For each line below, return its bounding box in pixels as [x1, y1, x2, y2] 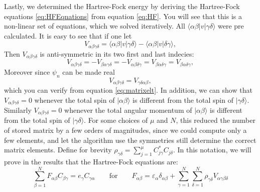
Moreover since [4, 66, 50, 77]
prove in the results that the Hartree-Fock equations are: [4, 156, 178, 167]
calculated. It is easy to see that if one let [4, 30, 132, 41]
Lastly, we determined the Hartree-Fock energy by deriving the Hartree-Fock [4, 1, 240, 11]
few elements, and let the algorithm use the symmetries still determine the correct [4, 134, 256, 145]
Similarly [4, 105, 32, 115]
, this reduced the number [176, 115, 255, 125]
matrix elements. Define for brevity [4, 144, 112, 155]
